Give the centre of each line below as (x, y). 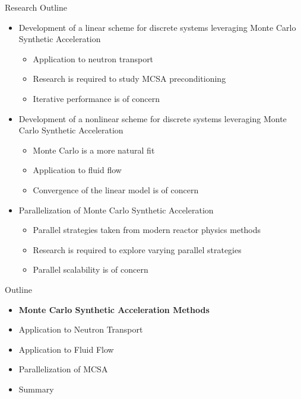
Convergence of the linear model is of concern (116, 189)
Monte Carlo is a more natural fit (94, 150)
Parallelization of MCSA (63, 369)
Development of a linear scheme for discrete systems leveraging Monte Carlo (157, 27)
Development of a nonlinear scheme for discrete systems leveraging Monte (153, 118)
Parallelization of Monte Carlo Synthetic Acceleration (116, 210)
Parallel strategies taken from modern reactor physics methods (147, 230)
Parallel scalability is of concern (91, 269)
